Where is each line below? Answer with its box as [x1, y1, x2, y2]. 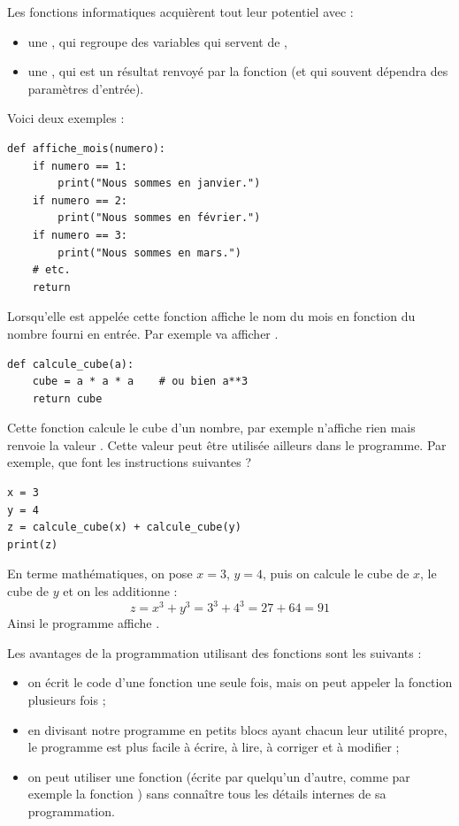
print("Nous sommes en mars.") [57, 246, 241, 259]
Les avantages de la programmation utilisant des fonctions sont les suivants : [7, 643, 422, 662]
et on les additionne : [63, 582, 178, 600]
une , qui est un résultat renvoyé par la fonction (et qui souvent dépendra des [27, 62, 448, 80]
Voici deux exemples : [7, 109, 125, 127]
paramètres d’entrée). [27, 79, 144, 97]
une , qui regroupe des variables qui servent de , [27, 32, 288, 50]
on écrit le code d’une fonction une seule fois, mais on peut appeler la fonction [27, 673, 453, 692]
